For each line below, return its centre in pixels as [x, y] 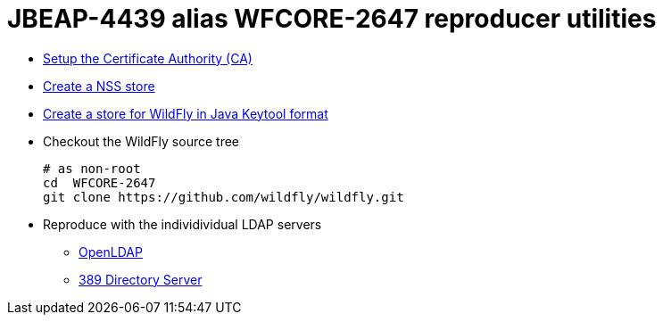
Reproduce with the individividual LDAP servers [182, 224]
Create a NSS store [99, 86]
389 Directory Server [141, 279]
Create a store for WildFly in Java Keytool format [186, 113]
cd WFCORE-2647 [99, 182]
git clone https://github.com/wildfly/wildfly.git [224, 197]
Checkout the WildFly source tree [141, 141]
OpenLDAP [111, 252]
